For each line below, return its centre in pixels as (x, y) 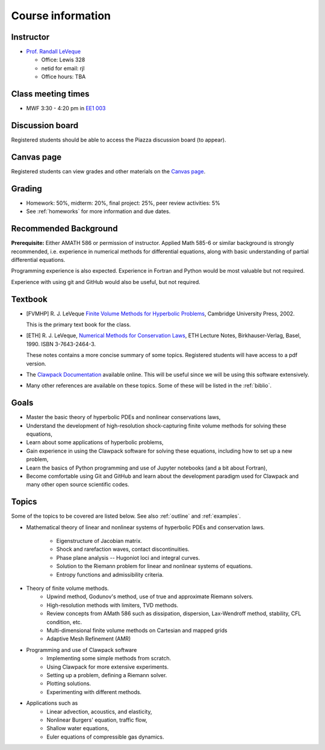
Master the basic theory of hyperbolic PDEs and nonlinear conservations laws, (123, 417)
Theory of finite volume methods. (68, 588)
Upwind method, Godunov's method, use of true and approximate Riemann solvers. (150, 597)
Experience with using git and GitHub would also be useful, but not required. (106, 282)
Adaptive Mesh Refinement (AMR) (89, 639)
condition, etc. (64, 622)
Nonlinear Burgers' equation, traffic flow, (97, 720)
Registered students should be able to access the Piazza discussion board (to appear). (119, 140)
